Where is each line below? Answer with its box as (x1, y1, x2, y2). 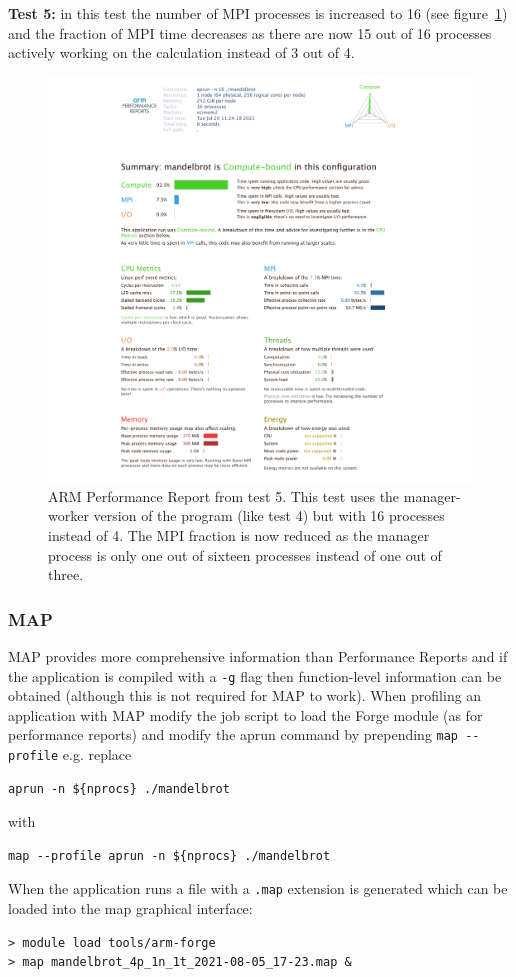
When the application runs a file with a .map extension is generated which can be (8, 878, 508, 899)
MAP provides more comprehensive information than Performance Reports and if (8, 645, 508, 666)
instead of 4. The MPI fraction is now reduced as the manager (48, 524, 430, 545)
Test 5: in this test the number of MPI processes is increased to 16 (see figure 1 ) (8, 3, 508, 23)
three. (48, 564, 84, 585)
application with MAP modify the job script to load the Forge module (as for (8, 704, 483, 725)
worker (48, 505, 89, 526)
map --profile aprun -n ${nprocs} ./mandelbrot (8, 848, 331, 863)
